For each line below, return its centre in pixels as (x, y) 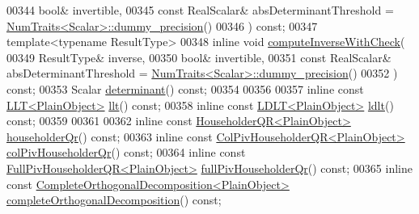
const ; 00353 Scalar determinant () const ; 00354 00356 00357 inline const (185, 88)
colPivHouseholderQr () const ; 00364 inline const (126, 152)
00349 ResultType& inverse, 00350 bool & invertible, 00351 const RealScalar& (199, 57)
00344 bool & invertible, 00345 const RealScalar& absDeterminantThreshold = (200, 10)
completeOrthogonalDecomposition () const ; (114, 200)
